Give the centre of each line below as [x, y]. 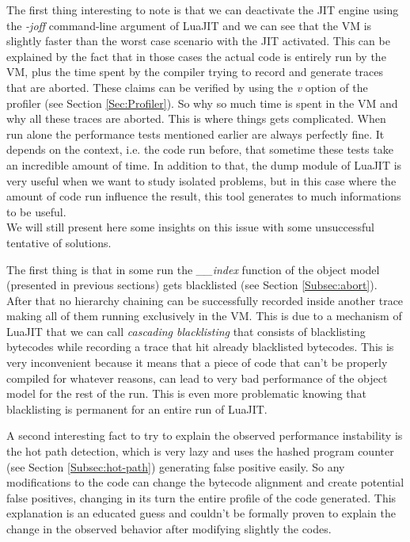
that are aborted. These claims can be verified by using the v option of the [187, 87]
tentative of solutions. [59, 242]
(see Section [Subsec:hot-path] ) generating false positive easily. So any [176, 466]
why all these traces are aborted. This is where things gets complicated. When [196, 118]
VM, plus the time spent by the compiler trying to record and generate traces [195, 72]
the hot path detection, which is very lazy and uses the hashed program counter [200, 451]
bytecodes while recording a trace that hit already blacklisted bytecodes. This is [200, 347]
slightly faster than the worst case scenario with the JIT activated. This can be [198, 41]
